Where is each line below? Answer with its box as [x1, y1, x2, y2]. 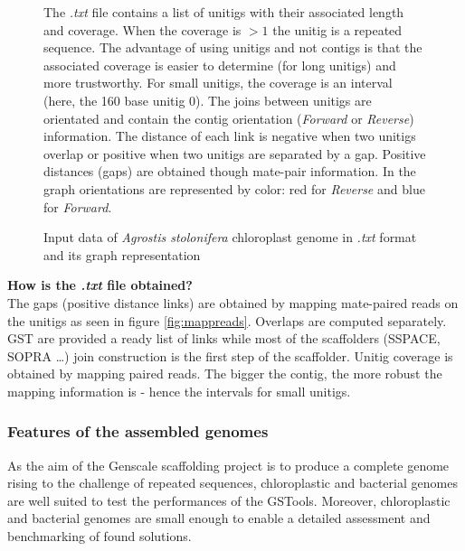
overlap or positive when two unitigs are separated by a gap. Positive [43, 144, 426, 163]
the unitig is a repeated [272, 20, 403, 39]
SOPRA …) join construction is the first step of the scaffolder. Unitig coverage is [7, 346, 453, 365]
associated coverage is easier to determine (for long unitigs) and [43, 55, 396, 74]
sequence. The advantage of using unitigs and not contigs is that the [43, 38, 422, 57]
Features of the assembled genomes [7, 420, 269, 443]
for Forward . [43, 197, 112, 216]
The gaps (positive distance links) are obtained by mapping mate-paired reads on [7, 293, 459, 312]
